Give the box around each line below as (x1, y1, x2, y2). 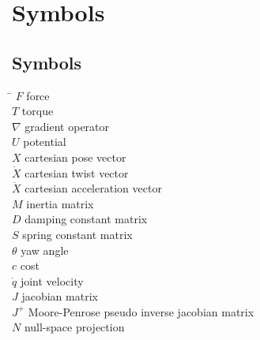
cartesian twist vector (24, 164, 129, 181)
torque (21, 103, 54, 119)
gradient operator (24, 118, 110, 134)
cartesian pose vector (24, 148, 126, 165)
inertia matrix (26, 195, 94, 211)
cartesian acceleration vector (24, 180, 162, 196)
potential (23, 133, 66, 150)
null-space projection (24, 319, 125, 335)
